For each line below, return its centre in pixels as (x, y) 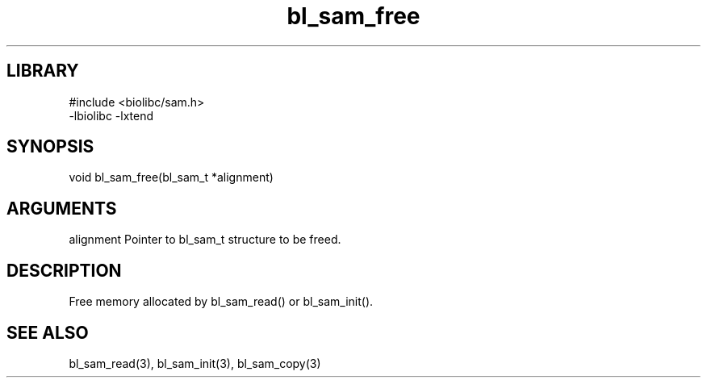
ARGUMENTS (62, 208)
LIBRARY (43, 71)
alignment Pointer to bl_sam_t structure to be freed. (205, 240)
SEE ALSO (48, 332)
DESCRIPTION (64, 270)
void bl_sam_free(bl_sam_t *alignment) (171, 177)
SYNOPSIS (50, 147)
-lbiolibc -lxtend (111, 115)
